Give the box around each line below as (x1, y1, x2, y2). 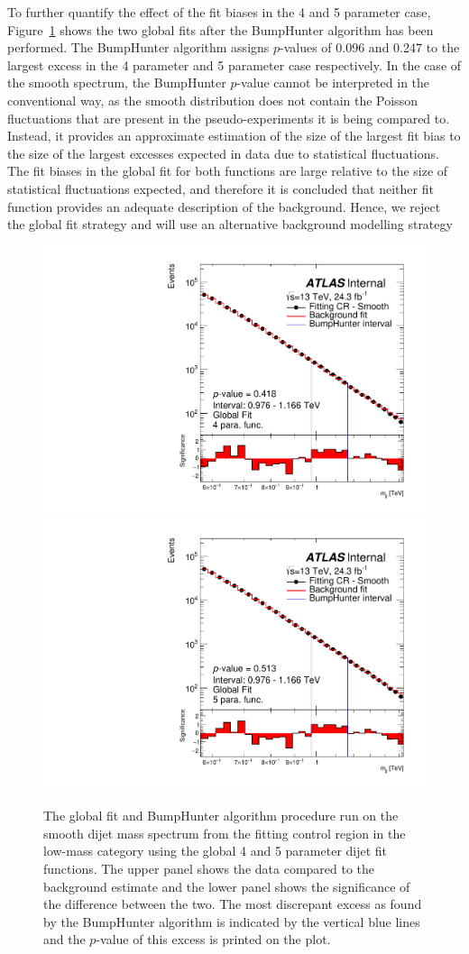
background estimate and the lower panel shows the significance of (43, 876, 410, 895)
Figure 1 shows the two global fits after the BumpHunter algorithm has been (7, 20, 434, 39)
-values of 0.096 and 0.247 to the (280, 38, 460, 57)
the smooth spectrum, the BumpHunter (7, 73, 226, 92)
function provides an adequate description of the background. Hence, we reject (7, 197, 441, 216)
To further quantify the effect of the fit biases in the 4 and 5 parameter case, (7, 3, 431, 21)
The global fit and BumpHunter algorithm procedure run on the (43, 806, 399, 825)
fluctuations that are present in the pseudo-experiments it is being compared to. (7, 108, 450, 127)
